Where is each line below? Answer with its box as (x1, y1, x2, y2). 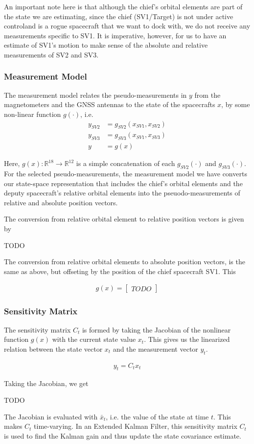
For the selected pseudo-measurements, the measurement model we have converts (4, 168, 247, 179)
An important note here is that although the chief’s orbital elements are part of (4, 1, 243, 11)
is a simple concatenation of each (76, 158, 175, 168)
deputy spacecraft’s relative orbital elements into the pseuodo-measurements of (4, 188, 240, 198)
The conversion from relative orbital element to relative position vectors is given (4, 214, 244, 224)
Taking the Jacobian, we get (4, 378, 89, 388)
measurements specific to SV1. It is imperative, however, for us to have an (4, 30, 227, 40)
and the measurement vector (113, 343, 198, 354)
